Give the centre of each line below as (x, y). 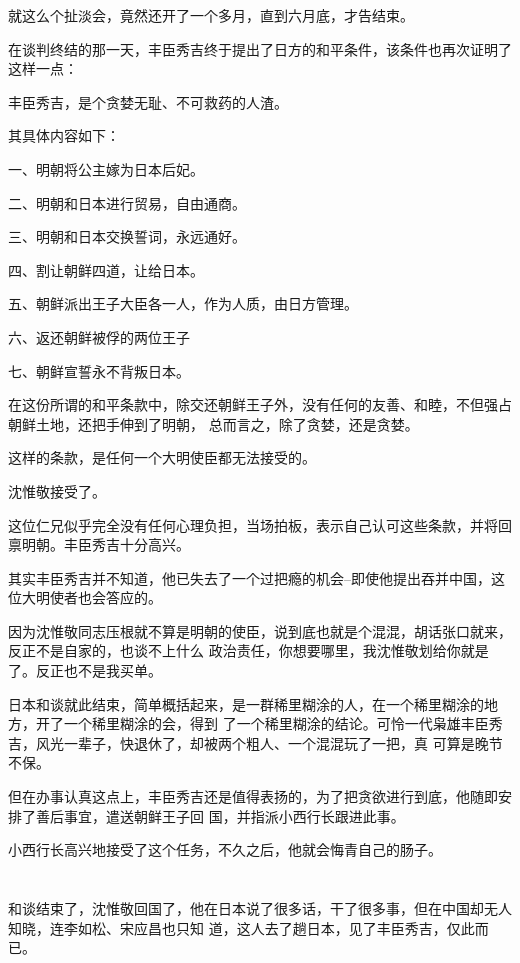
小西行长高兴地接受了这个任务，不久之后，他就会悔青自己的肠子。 (225, 849)
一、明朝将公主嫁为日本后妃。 (106, 168)
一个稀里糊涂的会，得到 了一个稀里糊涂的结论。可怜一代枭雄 (262, 723)
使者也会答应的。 (105, 597)
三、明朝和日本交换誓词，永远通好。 (127, 236)
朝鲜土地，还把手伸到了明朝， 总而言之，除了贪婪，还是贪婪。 (213, 423)
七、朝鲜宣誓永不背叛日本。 (99, 370)
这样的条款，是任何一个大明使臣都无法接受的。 (162, 457)
